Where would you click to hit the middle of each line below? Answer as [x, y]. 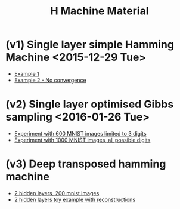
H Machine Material [100, 11]
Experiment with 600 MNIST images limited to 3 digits [80, 133]
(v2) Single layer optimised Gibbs [90, 104]
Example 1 [27, 73]
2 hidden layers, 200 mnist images [57, 193]
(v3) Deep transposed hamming [86, 164]
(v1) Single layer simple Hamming [90, 44]
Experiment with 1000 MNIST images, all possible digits [82, 140]
